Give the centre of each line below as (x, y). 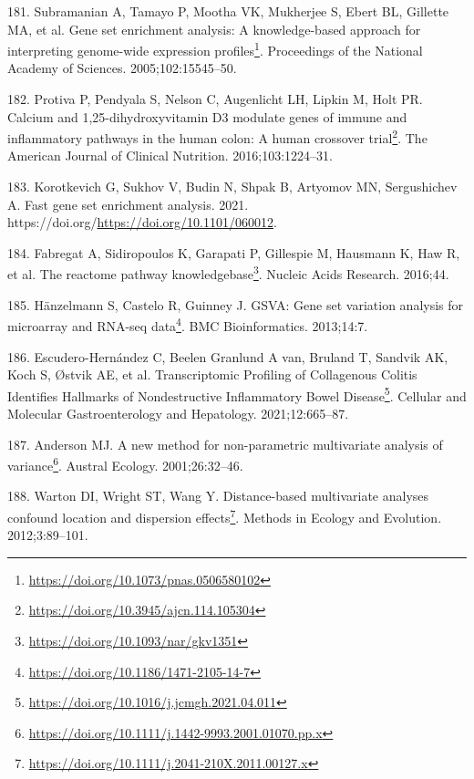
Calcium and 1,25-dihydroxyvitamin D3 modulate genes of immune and (207, 116)
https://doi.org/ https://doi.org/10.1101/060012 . (142, 222)
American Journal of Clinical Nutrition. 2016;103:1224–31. (170, 156)
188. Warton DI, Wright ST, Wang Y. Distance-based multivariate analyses (218, 496)
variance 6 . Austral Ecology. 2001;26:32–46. (125, 464)
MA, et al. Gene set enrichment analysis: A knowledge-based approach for (214, 29)
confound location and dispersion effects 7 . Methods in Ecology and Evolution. (225, 516)
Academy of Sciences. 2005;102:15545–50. (122, 68)
